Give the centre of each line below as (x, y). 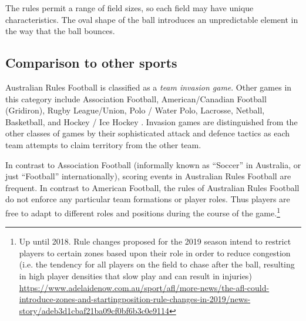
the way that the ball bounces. (60, 31)
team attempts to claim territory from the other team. (103, 144)
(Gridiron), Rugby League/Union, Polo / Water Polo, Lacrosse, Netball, (135, 110)
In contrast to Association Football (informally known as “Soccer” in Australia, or (153, 164)
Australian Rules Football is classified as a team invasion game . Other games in (149, 87)
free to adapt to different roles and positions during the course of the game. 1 (143, 212)
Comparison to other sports (91, 63)
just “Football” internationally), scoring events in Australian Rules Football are (148, 176)
